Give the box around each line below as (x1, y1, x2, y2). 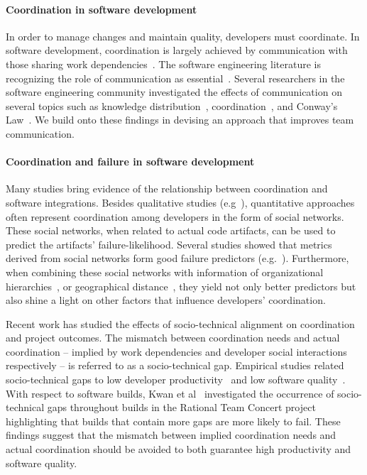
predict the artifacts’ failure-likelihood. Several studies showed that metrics (6, 236, 332, 251)
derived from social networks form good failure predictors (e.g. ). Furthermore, (6, 251, 349, 266)
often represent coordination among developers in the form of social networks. (6, 209, 344, 224)
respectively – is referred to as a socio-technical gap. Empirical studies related (6, 358, 344, 373)
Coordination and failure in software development (6, 154, 255, 169)
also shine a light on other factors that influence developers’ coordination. (6, 293, 326, 307)
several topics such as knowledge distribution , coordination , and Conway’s (6, 98, 338, 113)
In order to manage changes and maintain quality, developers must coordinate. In (6, 28, 360, 43)
